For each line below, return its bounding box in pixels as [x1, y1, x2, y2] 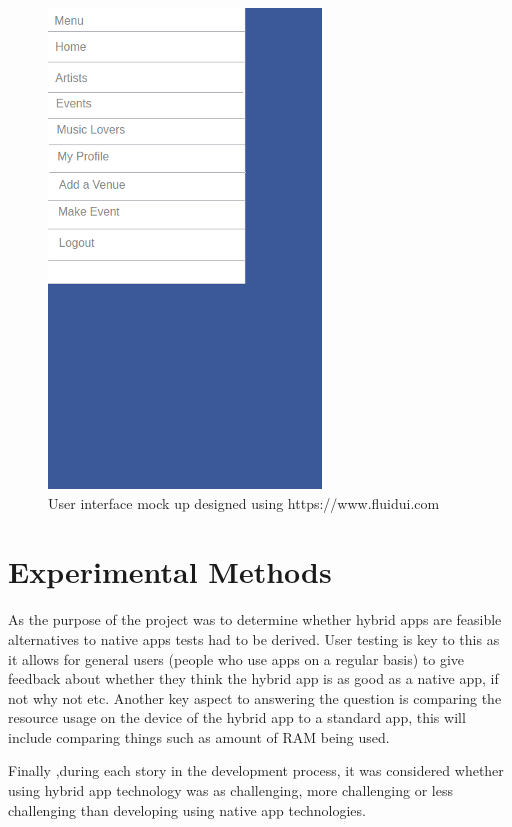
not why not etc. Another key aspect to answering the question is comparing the [8, 687, 502, 708]
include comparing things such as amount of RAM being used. [8, 726, 390, 747]
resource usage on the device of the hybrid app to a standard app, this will [8, 707, 466, 728]
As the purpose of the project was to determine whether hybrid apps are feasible [8, 609, 502, 630]
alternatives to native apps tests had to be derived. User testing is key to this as [8, 628, 500, 649]
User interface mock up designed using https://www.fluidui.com [48, 492, 440, 513]
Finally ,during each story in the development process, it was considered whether [8, 760, 504, 781]
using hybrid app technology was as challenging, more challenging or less [8, 780, 454, 801]
